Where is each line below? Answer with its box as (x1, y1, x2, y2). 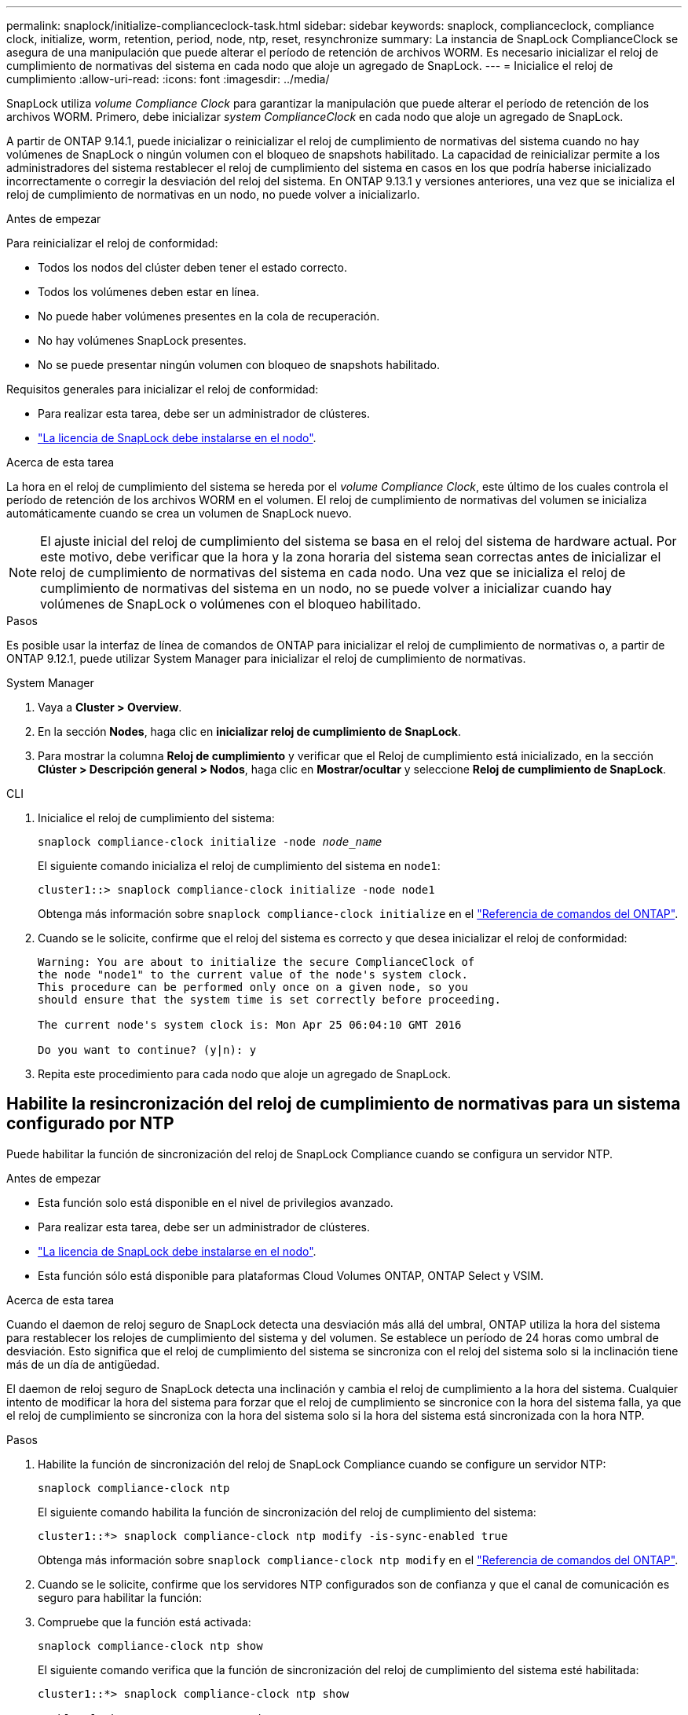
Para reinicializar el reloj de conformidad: (6, 236, 218, 250)
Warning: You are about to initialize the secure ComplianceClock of (38, 956, 475, 968)
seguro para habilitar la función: (38, 1590, 203, 1604)
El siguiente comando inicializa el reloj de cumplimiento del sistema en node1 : (38, 859, 441, 872)
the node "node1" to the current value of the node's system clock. (38, 968, 468, 981)
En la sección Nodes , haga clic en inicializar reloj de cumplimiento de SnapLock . (38, 725, 461, 738)
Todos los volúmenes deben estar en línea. (38, 285, 260, 298)
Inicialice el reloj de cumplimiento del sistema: (38, 811, 275, 825)
